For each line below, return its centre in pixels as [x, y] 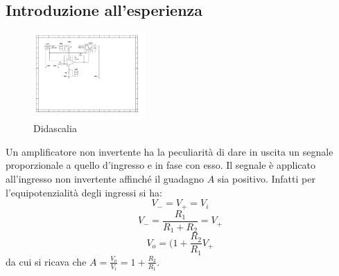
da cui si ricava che [46, 261]
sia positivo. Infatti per [266, 179]
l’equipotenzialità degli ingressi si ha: [84, 192]
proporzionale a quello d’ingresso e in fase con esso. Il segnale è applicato [160, 165]
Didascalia [55, 128]
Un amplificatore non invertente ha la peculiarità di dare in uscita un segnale [169, 151]
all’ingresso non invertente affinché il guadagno [105, 179]
